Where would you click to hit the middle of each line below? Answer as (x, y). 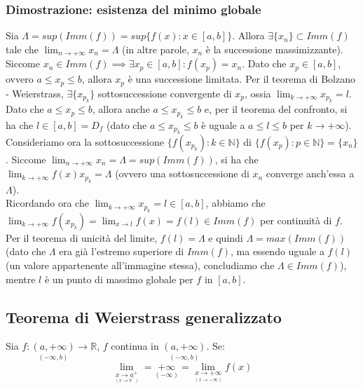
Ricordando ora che (47, 203)
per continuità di (296, 220)
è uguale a (223, 124)
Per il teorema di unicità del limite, (82, 237)
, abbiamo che (235, 203)
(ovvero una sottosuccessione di (182, 173)
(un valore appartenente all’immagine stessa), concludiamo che (140, 265)
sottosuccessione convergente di (165, 93)
